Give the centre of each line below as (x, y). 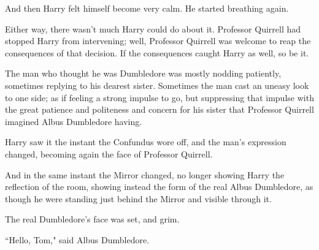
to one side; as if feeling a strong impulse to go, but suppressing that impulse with (159, 97)
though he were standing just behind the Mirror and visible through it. (138, 198)
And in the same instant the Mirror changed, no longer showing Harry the (145, 174)
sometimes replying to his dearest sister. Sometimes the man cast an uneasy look (157, 85)
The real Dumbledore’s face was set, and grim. (92, 219)
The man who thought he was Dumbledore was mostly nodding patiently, (143, 73)
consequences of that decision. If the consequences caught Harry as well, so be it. (157, 52)
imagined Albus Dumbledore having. (74, 121)
